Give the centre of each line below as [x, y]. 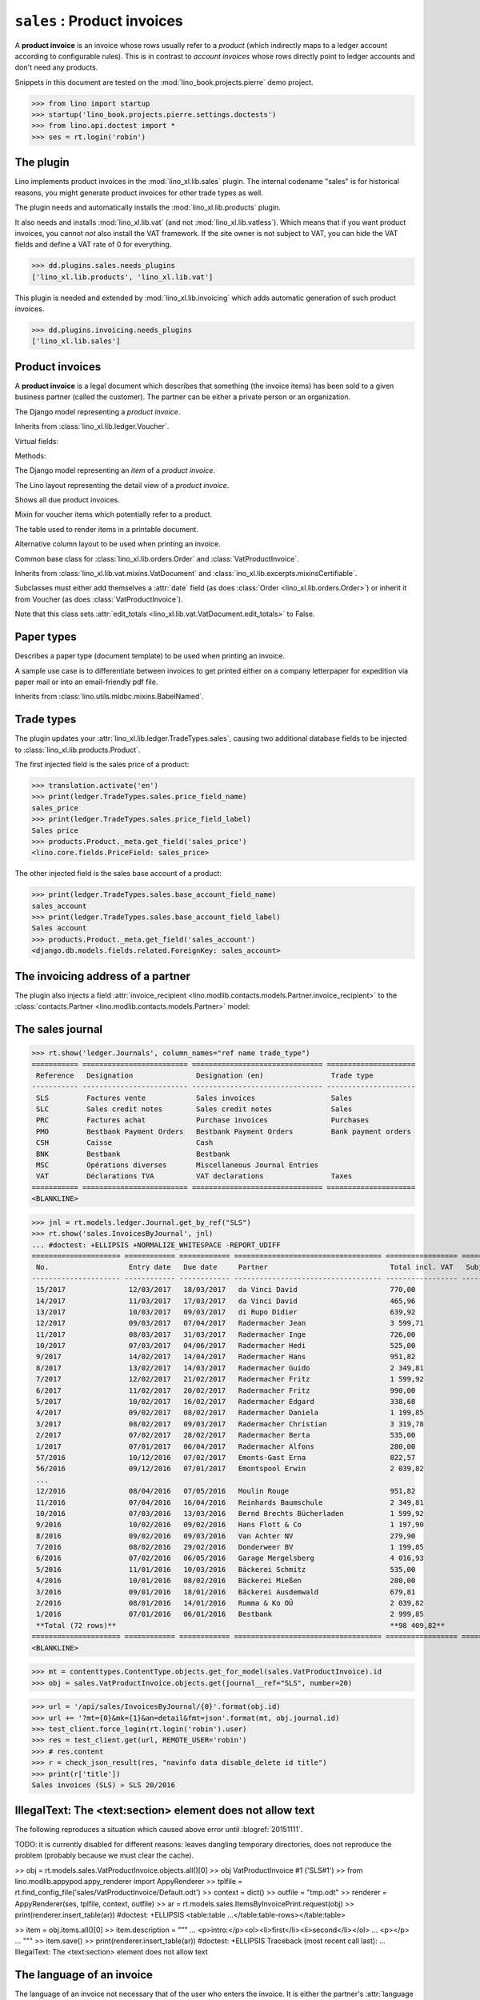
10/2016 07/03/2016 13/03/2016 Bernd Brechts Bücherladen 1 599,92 [230, 1513]
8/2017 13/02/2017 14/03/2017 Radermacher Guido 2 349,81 [230, 1368]
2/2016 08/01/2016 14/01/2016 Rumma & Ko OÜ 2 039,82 [230, 1603]
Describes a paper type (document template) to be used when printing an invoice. [150, 656]
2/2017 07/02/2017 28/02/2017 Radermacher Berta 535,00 [226, 1435]
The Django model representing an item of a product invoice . [115, 470]
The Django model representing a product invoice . [98, 411]
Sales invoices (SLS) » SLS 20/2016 [104, 1785]
